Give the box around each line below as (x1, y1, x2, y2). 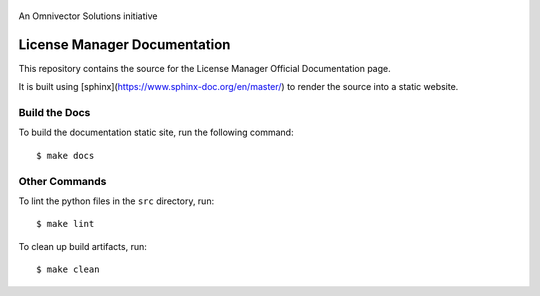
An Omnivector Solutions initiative (18, 10, 158, 22)
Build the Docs (18, 106, 91, 120)
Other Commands (18, 174, 107, 188)
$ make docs (36, 150, 95, 161)
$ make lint (36, 218, 95, 230)
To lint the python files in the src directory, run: (18, 195, 215, 207)
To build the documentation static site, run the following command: (18, 126, 294, 139)
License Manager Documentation (18, 36, 231, 53)
